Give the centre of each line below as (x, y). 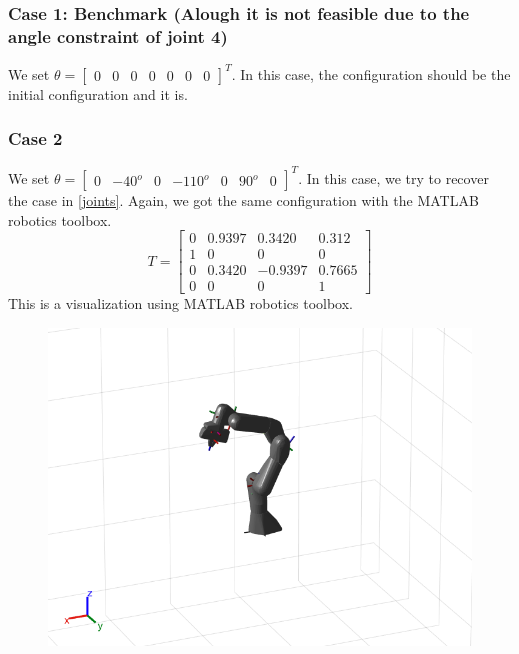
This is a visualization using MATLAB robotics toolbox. (181, 303)
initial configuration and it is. (98, 93)
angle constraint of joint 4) (118, 35)
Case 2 (35, 138)
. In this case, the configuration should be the (371, 73)
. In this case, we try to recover (393, 177)
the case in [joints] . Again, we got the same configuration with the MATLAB (243, 199)
